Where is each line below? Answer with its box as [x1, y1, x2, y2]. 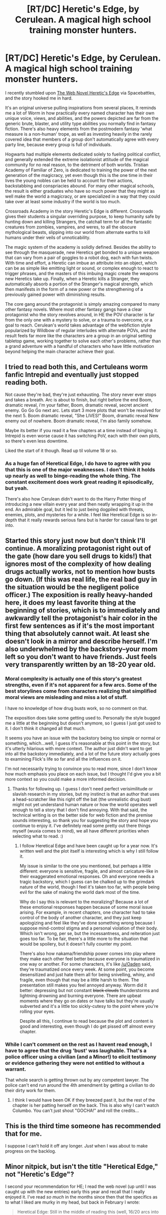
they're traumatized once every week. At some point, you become [19, 966, 154, 972]
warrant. [5, 1065, 26, 1072]
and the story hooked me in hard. [5, 95, 73, 101]
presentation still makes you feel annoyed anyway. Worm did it [19, 982, 147, 988]
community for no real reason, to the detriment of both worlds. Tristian [5, 162, 149, 167]
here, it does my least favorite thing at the [5, 599, 136, 607]
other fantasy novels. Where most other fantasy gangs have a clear [5, 306, 142, 312]
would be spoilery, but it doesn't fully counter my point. [19, 940, 132, 947]
